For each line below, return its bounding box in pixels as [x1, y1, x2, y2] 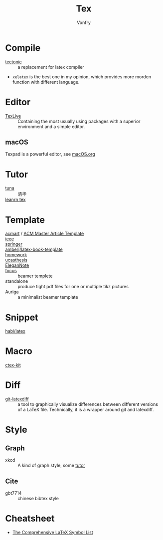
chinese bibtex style [17, 495, 59, 501]
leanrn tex [5, 196, 26, 202]
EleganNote [5, 262, 29, 268]
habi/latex [5, 328, 26, 334]
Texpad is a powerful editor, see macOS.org [5, 151, 96, 157]
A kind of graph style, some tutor [17, 462, 86, 469]
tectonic [5, 58, 22, 65]
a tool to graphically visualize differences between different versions [17, 401, 159, 407]
